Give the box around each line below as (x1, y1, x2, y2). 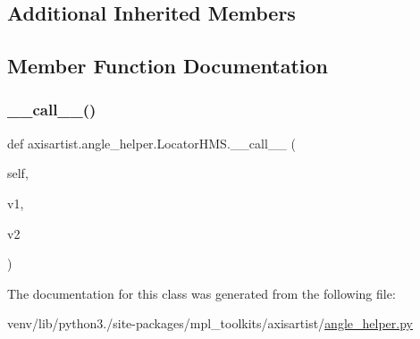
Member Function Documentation (7, 52, 329, 80)
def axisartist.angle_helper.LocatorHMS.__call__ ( (7, 133, 296, 152)
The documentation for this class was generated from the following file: (7, 284, 396, 302)
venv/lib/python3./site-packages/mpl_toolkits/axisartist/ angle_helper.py (7, 314, 413, 333)
